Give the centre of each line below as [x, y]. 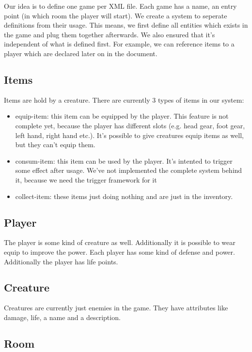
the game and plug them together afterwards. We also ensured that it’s [110, 34]
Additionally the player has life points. [61, 261]
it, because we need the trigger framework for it [86, 179]
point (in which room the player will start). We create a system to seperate [116, 15]
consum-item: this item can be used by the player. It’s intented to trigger [124, 161]
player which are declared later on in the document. [81, 53]
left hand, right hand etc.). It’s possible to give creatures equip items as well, [129, 135]
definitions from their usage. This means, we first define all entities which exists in [126, 25]
